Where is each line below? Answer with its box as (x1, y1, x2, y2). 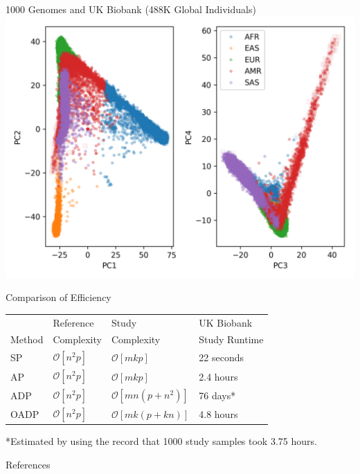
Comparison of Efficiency (6, 290, 111, 304)
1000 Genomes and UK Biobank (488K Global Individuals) (6, 2, 256, 16)
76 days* (199, 388, 236, 402)
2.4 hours (199, 369, 238, 383)
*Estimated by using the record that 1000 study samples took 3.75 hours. (6, 434, 317, 448)
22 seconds (199, 350, 244, 365)
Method (10, 332, 44, 347)
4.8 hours (199, 407, 238, 421)
